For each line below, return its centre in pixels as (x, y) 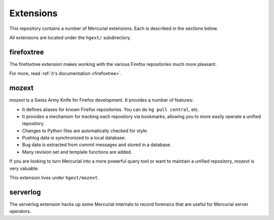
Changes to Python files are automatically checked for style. (85, 131)
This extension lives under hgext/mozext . (54, 178)
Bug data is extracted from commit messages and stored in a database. (97, 145)
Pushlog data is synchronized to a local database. (74, 138)
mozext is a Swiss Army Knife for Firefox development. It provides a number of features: (101, 100)
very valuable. (24, 168)
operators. (20, 211)
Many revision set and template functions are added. (77, 152)
